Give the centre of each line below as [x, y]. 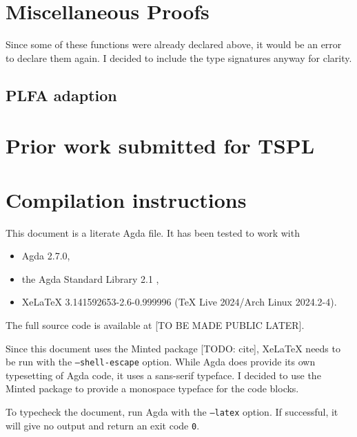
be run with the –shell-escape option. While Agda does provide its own [161, 362]
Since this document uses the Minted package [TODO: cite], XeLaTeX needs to [173, 348]
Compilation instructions [126, 199]
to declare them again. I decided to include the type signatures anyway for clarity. [179, 57]
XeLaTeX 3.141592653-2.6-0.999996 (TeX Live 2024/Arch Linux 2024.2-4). [179, 302]
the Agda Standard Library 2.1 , [90, 278]
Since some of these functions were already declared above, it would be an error [174, 44]
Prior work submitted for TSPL [160, 146]
